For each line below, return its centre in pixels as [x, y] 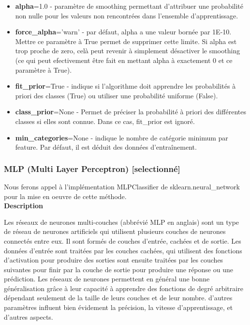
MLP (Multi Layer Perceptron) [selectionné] [92, 168]
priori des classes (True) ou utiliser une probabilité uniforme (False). [117, 95]
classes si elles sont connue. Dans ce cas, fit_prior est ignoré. [105, 121]
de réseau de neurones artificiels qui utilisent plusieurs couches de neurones [115, 231]
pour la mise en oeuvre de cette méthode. [65, 196]
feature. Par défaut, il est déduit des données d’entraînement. [106, 147]
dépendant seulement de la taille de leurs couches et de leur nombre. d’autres [118, 298]
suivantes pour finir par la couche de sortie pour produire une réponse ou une [118, 269]
